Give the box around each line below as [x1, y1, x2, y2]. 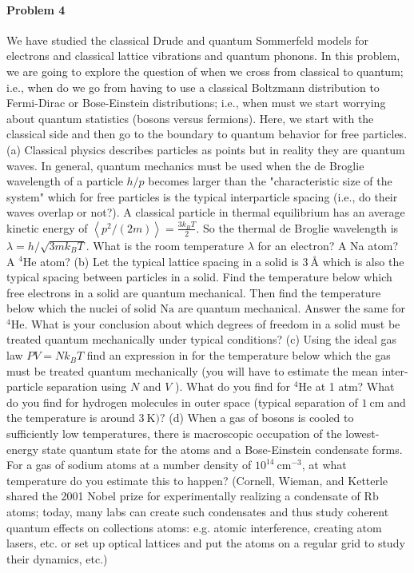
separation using [46, 378, 127, 395]
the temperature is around [6, 409, 135, 426]
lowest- [345, 425, 380, 442]
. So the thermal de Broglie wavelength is [196, 219, 399, 236]
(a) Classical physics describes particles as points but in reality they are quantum [6, 141, 405, 157]
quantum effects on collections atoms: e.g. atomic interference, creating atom [6, 519, 382, 535]
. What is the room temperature [86, 237, 245, 253]
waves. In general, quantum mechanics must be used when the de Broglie [6, 157, 364, 173]
